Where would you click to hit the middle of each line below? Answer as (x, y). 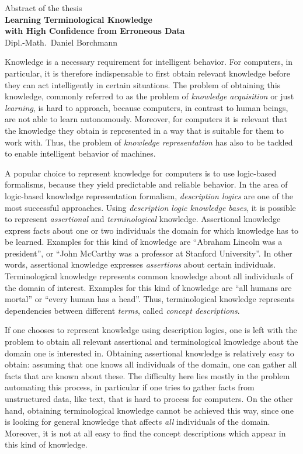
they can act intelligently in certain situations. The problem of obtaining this (143, 84)
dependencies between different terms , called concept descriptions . (122, 310)
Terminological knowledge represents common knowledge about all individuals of (149, 276)
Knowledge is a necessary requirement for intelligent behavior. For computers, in (149, 62)
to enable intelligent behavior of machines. (80, 153)
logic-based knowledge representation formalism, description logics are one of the (149, 195)
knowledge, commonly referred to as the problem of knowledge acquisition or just (149, 96)
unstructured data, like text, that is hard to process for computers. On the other (149, 398)
